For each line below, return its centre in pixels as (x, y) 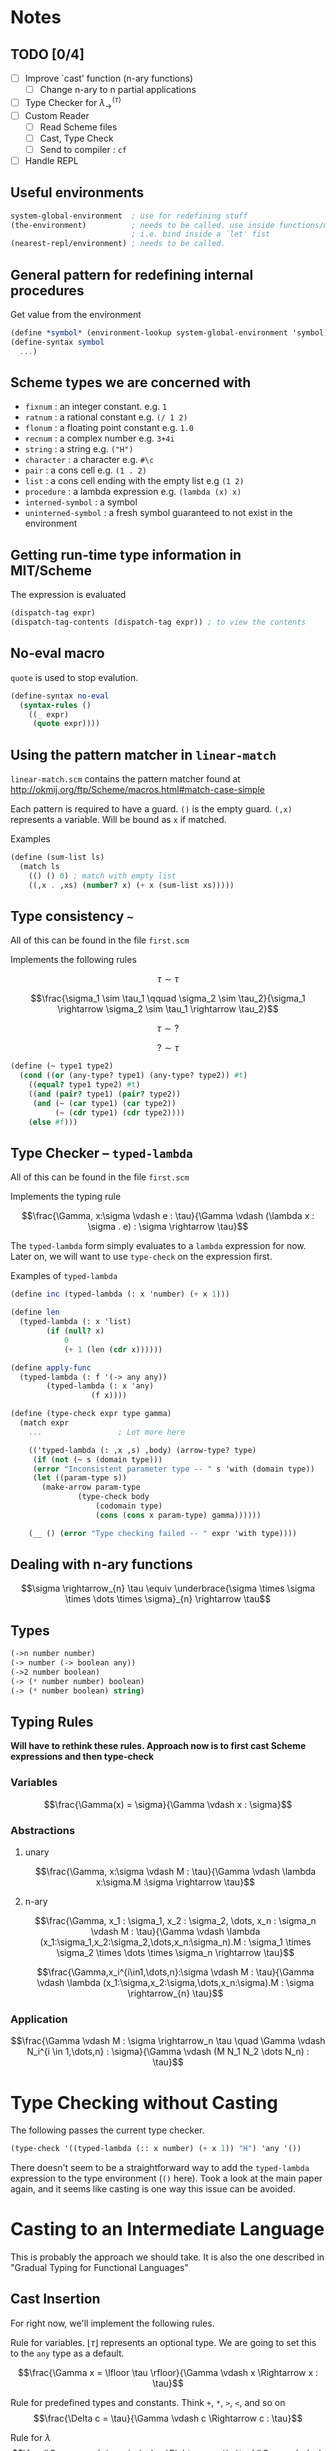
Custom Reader (57, 115)
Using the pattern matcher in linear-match (143, 754)
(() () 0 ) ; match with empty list (102, 876)
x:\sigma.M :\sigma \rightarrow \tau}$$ (175, 1882)
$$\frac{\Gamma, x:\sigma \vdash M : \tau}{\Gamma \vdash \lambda (175, 1872)
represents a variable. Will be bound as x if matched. (118, 820)
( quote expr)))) (66, 724)
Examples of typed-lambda (64, 1276)
